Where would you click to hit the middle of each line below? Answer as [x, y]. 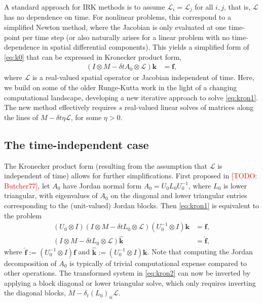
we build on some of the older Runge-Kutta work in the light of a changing [121, 87]
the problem [23, 215]
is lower [235, 185]
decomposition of [30, 263]
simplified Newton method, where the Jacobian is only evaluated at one [115, 27]
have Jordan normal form [102, 185]
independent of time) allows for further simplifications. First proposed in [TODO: [131, 176]
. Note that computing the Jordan [200, 252]
